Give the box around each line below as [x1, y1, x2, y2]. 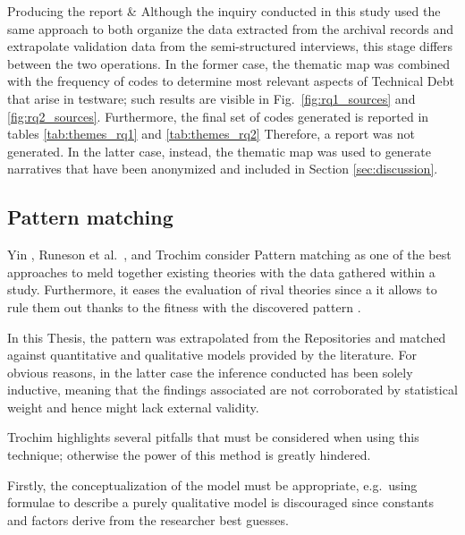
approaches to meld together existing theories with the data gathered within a [7, 262, 435, 281]
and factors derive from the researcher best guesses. [7, 510, 289, 529]
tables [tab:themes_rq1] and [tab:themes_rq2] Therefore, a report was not [7, 124, 415, 143]
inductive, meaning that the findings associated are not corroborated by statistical [7, 380, 458, 399]
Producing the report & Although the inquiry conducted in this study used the [7, 2, 441, 20]
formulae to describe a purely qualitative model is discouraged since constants [7, 493, 434, 512]
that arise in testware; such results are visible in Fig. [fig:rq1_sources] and [7, 89, 416, 107]
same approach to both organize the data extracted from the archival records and [7, 19, 453, 38]
